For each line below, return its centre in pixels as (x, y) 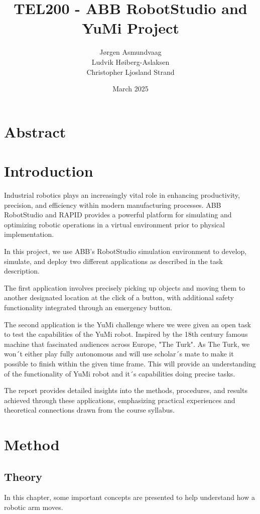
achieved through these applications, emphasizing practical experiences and (120, 400)
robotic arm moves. (34, 507)
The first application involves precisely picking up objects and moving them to (125, 287)
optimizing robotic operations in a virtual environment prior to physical (114, 224)
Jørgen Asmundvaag (131, 52)
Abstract (35, 131)
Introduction (49, 171)
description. (22, 271)
